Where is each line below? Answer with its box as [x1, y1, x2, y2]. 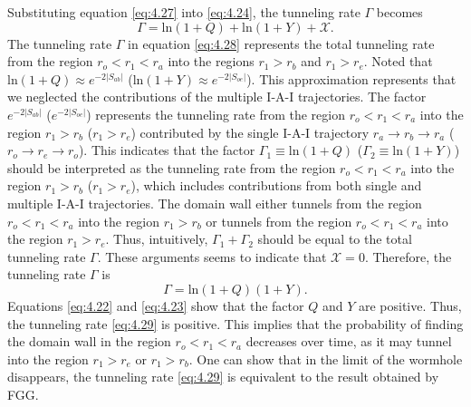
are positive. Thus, [358, 296, 462, 315]
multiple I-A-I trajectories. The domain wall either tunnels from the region [7, 193, 422, 212]
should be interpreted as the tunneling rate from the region [7, 158, 336, 177]
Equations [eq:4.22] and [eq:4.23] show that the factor [7, 296, 304, 315]
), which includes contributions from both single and [130, 176, 422, 195]
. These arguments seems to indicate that [97, 247, 327, 266]
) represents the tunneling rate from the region [86, 104, 345, 123]
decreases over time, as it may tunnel [245, 332, 452, 351]
